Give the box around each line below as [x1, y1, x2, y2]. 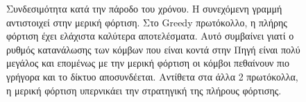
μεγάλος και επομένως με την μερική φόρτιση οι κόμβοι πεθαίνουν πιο [6, 56, 289, 70]
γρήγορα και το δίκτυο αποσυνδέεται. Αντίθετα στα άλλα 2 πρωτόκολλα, [6, 69, 298, 83]
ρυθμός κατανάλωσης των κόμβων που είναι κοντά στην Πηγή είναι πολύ [6, 42, 300, 56]
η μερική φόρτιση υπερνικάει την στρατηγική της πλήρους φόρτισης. [6, 83, 282, 97]
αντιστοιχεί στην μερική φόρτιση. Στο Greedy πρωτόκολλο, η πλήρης [6, 15, 287, 29]
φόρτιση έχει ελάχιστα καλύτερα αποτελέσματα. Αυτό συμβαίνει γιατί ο [6, 28, 294, 43]
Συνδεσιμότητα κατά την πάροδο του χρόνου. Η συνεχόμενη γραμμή [6, 1, 282, 15]
